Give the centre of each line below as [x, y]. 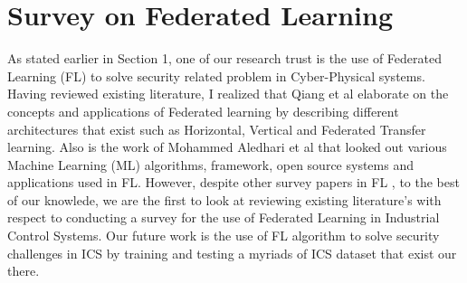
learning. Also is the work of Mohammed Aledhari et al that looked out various [227, 147]
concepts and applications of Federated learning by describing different [203, 111]
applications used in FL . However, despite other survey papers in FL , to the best [233, 182]
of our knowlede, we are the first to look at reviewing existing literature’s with [224, 199]
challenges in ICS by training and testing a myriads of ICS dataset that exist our [232, 253]
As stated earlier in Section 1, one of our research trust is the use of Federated [225, 58]
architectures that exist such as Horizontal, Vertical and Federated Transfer [217, 129]
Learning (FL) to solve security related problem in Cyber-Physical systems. [216, 75]
